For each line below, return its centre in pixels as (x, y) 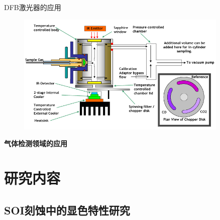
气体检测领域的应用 (36, 143)
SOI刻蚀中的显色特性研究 (67, 210)
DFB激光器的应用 (33, 7)
